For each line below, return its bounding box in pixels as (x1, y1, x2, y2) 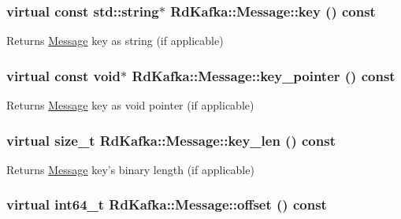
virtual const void (6, 65, 121, 85)
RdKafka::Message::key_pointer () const (132, 65, 395, 85)
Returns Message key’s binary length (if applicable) (6, 161, 254, 177)
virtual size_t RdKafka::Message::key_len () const (6, 130, 336, 150)
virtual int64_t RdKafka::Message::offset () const (6, 195, 327, 214)
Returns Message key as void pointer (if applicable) (6, 97, 254, 113)
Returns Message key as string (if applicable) (6, 32, 224, 49)
